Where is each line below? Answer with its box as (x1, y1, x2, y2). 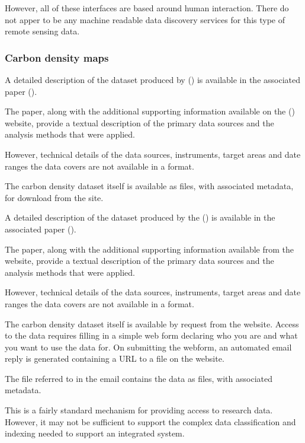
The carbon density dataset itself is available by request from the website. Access (5, 317, 299, 330)
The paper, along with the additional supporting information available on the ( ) (5, 105, 295, 117)
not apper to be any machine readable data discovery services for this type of (5, 13, 285, 26)
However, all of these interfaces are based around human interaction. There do (5, 2, 289, 14)
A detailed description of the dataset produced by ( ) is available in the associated (5, 74, 301, 85)
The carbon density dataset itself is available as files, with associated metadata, (5, 180, 294, 192)
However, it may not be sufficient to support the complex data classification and (5, 415, 296, 428)
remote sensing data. (5, 25, 80, 37)
